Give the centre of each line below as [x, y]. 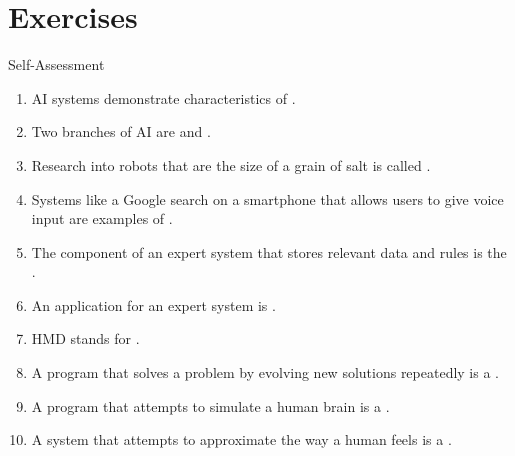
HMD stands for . [85, 338]
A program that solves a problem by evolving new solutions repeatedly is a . [265, 372]
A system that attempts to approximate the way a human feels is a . [241, 439]
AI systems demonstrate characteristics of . [163, 97]
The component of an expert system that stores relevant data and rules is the [269, 251]
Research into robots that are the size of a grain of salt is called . [231, 164]
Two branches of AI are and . [121, 131]
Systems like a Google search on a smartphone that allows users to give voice [267, 198]
